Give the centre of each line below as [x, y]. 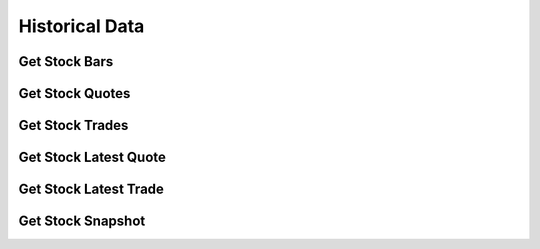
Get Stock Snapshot [82, 221]
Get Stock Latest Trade [91, 189]
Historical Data [81, 26]
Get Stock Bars [66, 61]
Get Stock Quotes [74, 93]
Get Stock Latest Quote [92, 157]
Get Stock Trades [73, 125]
